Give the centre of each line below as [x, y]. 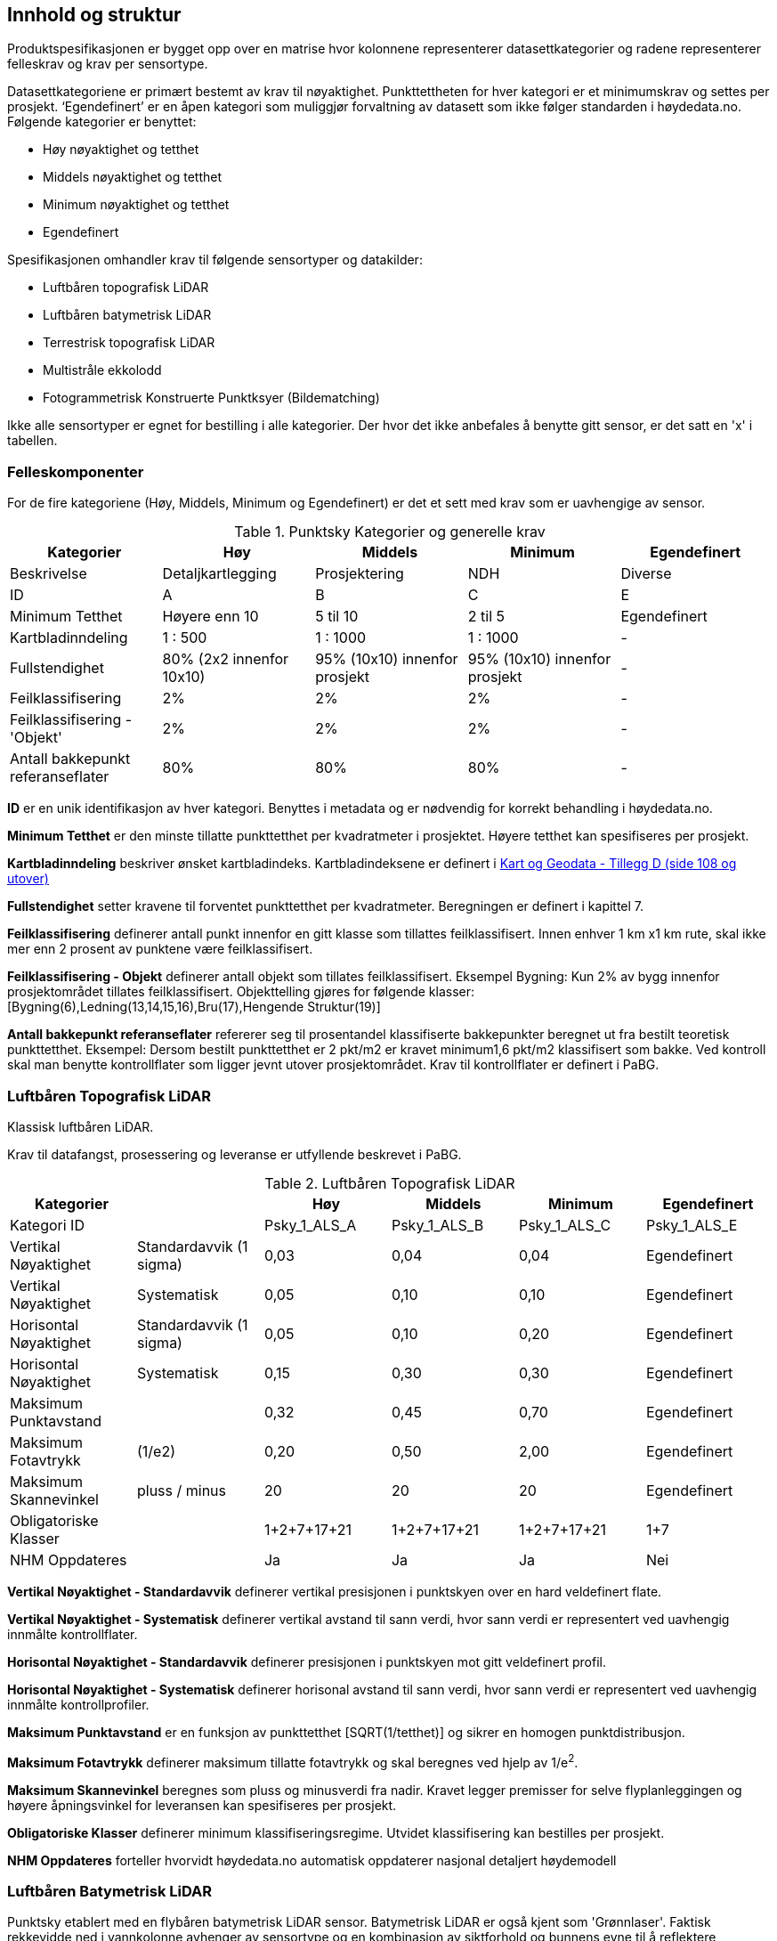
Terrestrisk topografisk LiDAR [129, 343]
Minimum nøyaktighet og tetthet [136, 205]
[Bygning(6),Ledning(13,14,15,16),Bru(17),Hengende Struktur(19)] [194, 1007]
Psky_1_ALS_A [310, 1225]
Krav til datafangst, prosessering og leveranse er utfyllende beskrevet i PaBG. [235, 1154]
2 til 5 [486, 617]
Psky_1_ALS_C [565, 1225]
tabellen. [32, 441]
